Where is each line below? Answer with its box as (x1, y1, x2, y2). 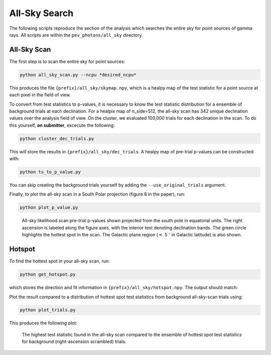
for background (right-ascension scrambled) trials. (22, 338, 126, 344)
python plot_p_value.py (20, 205, 79, 211)
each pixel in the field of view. (9, 92, 71, 98)
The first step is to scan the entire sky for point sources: (9, 58, 125, 64)
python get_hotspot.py (20, 272, 76, 278)
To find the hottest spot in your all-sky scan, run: (9, 258, 110, 264)
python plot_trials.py (20, 307, 76, 313)
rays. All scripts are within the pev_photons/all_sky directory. (9, 32, 143, 38)
